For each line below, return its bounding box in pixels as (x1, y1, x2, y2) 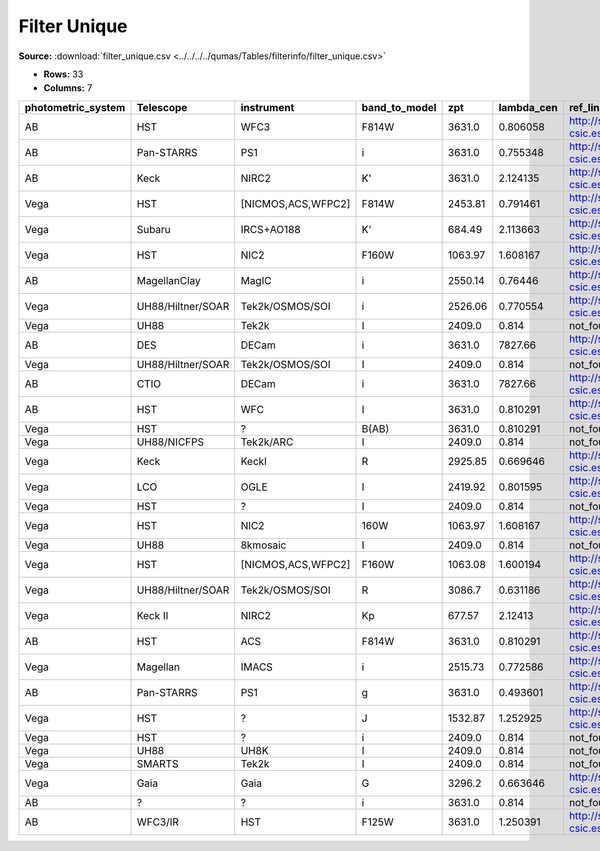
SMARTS (136, 756, 179, 770)
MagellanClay (136, 273, 201, 287)
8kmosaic (240, 538, 287, 552)
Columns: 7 (43, 82, 93, 94)
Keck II (136, 608, 169, 622)
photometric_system (24, 100, 126, 114)
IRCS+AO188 (240, 222, 301, 236)
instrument (240, 100, 295, 114)
